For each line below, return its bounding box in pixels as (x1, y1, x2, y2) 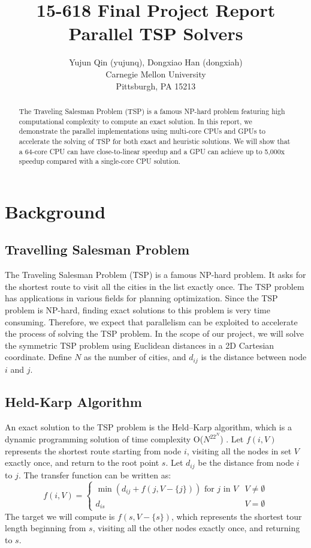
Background (5, 199, 106, 223)
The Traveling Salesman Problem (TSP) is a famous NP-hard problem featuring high (19, 106, 285, 116)
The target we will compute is (5, 510, 115, 522)
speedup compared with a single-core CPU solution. (19, 156, 181, 166)
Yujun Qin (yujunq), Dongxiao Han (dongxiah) (69, 56, 243, 68)
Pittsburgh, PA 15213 (116, 79, 196, 92)
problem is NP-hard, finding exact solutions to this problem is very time (5, 304, 270, 316)
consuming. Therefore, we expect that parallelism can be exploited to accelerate (5, 315, 298, 328)
